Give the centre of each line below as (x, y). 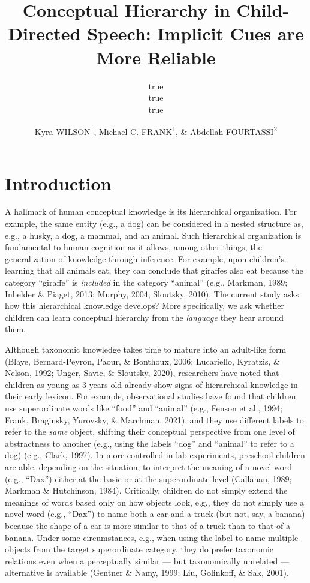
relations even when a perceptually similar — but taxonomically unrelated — (147, 561)
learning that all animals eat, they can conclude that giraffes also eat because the (154, 270)
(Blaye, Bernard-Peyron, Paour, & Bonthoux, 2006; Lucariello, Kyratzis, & (142, 361)
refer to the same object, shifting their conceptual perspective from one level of (150, 432)
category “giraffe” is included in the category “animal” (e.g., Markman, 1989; (146, 282)
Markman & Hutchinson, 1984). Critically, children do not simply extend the (146, 490)
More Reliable (156, 57)
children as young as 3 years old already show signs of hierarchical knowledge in (151, 384)
